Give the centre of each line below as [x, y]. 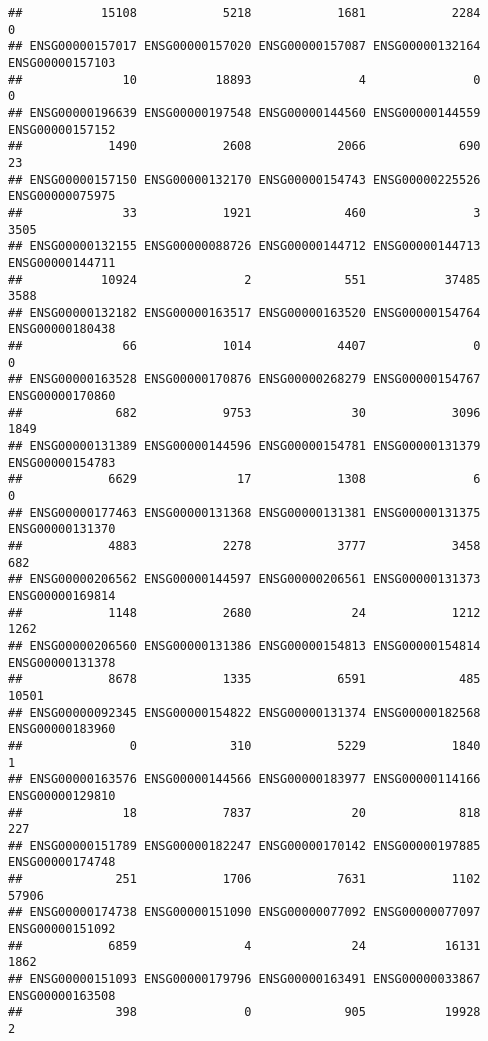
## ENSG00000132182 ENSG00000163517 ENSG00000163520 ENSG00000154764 [244, 312]
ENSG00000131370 [62, 529]
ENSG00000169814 [62, 595]
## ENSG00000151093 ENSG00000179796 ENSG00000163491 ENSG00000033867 [244, 979]
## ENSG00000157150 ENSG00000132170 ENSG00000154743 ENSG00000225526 [244, 179]
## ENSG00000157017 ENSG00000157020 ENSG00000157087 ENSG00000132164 [244, 46]
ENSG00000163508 [62, 995]
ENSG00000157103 [62, 62]
